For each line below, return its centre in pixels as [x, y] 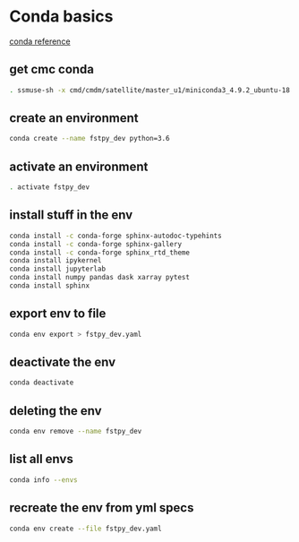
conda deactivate [42, 383]
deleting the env [56, 411]
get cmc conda [52, 69]
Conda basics [61, 17]
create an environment [74, 118]
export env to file [58, 314]
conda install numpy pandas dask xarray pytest [100, 278]
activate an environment [79, 166]
